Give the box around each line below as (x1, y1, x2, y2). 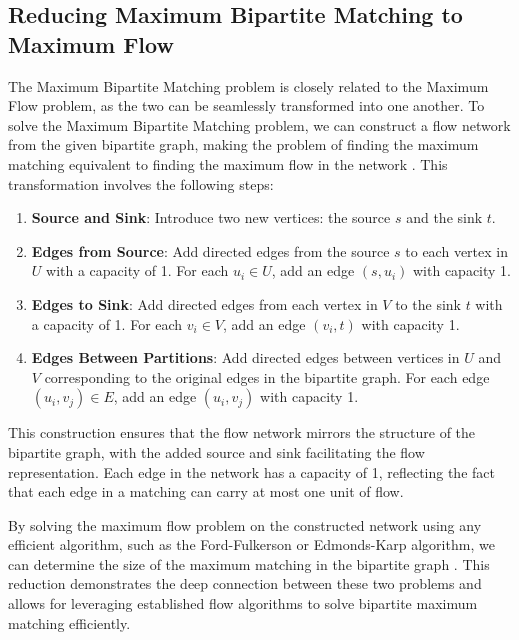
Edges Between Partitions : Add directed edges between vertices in (31, 347, 460, 368)
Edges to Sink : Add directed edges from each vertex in (31, 293, 378, 314)
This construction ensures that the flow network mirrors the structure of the (8, 422, 476, 443)
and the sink (406, 207, 483, 228)
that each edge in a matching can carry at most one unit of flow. (8, 481, 404, 502)
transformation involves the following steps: (8, 173, 274, 194)
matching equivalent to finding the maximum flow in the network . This (8, 153, 448, 174)
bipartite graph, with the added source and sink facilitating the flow (8, 441, 425, 462)
